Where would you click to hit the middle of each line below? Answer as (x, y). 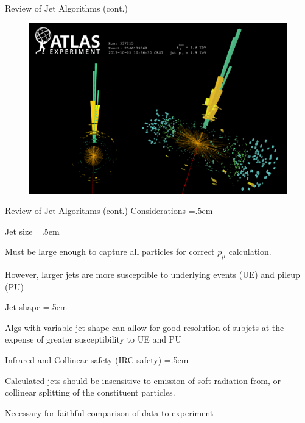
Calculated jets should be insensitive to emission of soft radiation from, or (143, 380)
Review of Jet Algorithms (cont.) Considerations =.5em (109, 211)
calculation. (250, 251)
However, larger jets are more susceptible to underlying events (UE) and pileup (152, 275)
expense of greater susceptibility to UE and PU (93, 339)
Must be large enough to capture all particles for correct (110, 251)
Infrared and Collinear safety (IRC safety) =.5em (97, 360)
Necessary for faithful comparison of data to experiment (109, 412)
